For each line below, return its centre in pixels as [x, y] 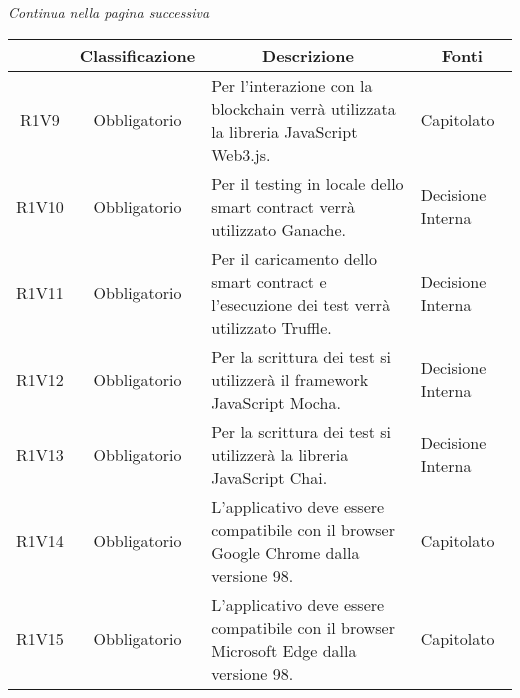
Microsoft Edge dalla [284, 650]
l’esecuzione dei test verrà [301, 304]
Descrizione [308, 55]
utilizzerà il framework [290, 379]
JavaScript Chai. [269, 477]
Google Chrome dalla [285, 552]
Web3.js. [241, 154]
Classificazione [137, 55]
